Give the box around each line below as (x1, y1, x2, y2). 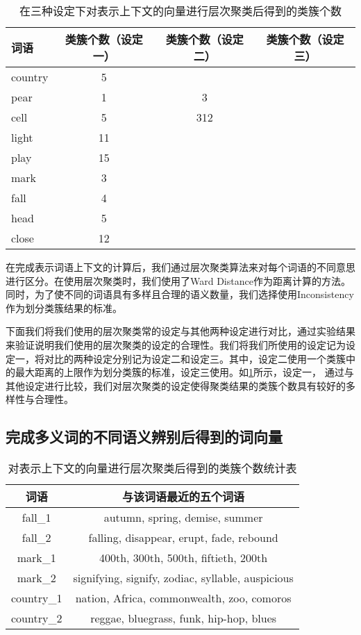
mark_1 (17, 550, 56, 566)
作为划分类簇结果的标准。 (6, 300, 122, 315)
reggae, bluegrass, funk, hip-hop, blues (90, 610, 277, 627)
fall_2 (22, 529, 51, 546)
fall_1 (22, 509, 51, 526)
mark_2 (17, 570, 56, 586)
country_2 (11, 610, 62, 627)
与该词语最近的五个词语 (122, 488, 245, 505)
